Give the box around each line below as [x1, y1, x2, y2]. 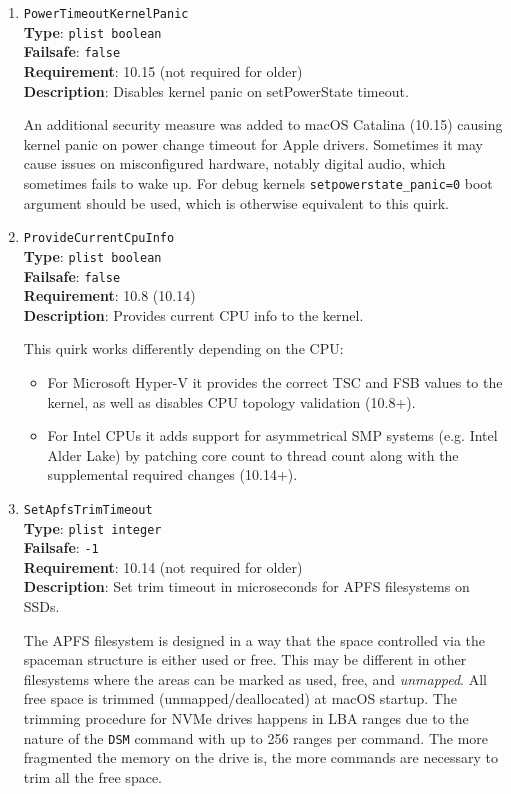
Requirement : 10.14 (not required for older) [23, 556, 303, 577]
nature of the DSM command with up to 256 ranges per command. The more [23, 727, 489, 748]
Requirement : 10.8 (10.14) [23, 285, 196, 306]
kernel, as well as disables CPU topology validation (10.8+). [47, 391, 416, 412]
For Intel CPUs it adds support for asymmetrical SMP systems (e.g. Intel [47, 425, 498, 446]
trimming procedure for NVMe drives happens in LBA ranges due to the [23, 708, 469, 729]
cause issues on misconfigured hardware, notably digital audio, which [23, 153, 446, 174]
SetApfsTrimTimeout [23, 502, 153, 517]
